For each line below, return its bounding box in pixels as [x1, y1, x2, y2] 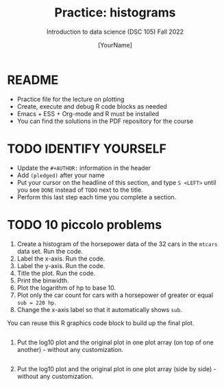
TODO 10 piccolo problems [7, 217, 162, 232]
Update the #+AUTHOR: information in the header [16, 164, 151, 172]
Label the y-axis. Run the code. [16, 261, 105, 269]
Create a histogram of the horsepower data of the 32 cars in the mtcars [16, 239, 218, 248]
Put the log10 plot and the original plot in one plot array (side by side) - [16, 364, 217, 373]
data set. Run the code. [16, 247, 84, 255]
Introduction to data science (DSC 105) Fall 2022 [47, 27, 184, 36]
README [7, 72, 59, 87]
